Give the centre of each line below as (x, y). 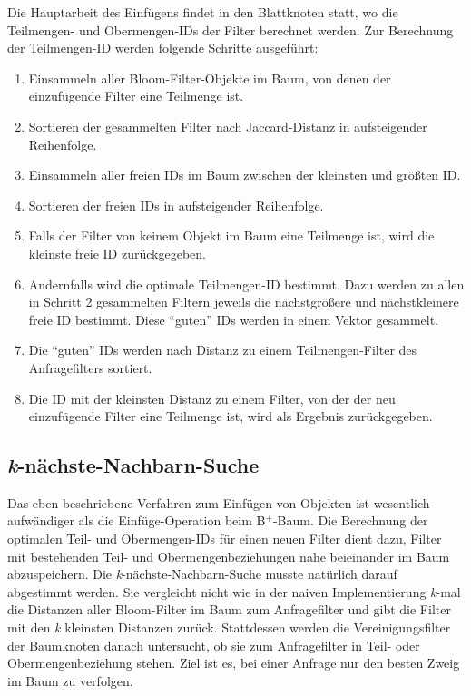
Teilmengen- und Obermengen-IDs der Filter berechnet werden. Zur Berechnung (231, 29)
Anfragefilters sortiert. (90, 367)
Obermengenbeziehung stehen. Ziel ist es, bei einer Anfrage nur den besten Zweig (234, 663)
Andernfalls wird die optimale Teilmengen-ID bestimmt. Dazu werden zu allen (246, 284)
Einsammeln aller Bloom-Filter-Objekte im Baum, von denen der (210, 78)
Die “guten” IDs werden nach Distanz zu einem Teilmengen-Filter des (223, 350)
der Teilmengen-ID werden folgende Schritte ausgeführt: (163, 48)
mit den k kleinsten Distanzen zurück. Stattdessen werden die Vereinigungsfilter (229, 627)
